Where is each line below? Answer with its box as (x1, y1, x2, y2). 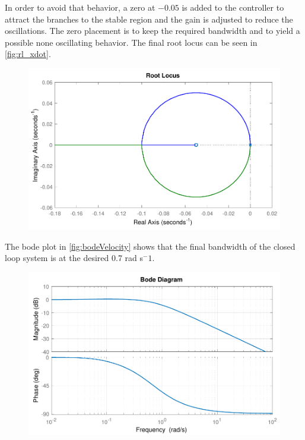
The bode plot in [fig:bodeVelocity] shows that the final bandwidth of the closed (5, 240, 296, 252)
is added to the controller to (182, 1, 284, 13)
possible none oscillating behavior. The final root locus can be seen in (5, 36, 258, 48)
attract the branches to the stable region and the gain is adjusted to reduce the (5, 12, 293, 25)
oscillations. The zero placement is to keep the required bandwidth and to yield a (5, 24, 300, 37)
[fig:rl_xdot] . (5, 48, 51, 60)
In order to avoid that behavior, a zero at (5, 1, 155, 13)
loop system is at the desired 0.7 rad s (5, 252, 143, 264)
